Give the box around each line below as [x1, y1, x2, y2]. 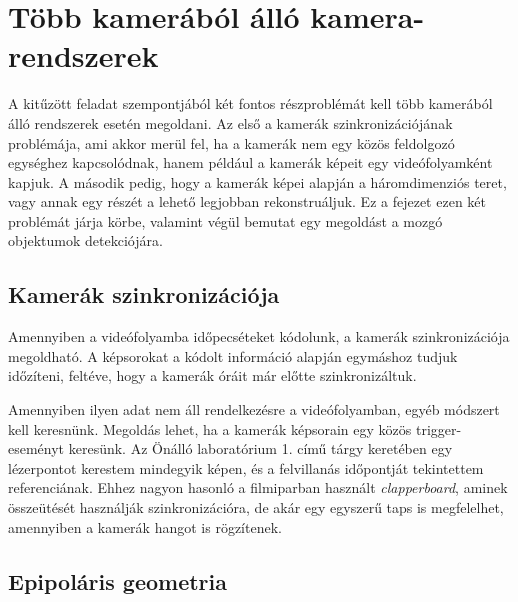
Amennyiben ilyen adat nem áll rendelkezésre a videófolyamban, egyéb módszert [8, 399, 500, 420]
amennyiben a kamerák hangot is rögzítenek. [8, 516, 282, 537]
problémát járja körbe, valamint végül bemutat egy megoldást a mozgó [8, 210, 443, 231]
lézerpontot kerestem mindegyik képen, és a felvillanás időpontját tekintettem [8, 457, 484, 478]
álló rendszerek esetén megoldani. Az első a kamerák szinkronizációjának [8, 112, 453, 133]
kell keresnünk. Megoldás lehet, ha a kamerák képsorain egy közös [8, 418, 412, 439]
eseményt [8, 438, 65, 459]
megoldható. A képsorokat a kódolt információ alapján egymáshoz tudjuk [8, 345, 458, 366]
